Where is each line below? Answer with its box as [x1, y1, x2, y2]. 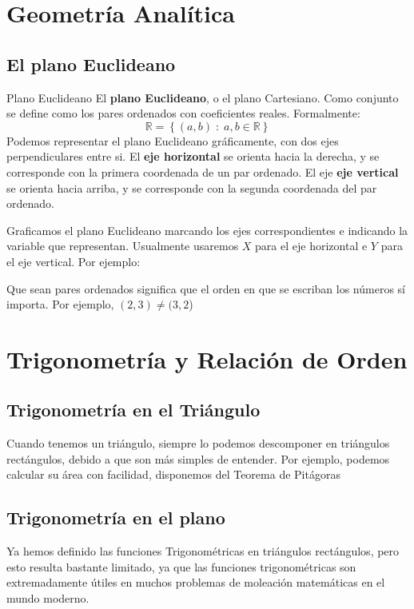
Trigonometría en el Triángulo [6, 397, 261, 422]
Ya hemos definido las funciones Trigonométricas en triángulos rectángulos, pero [6, 543, 400, 559]
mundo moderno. [6, 590, 90, 607]
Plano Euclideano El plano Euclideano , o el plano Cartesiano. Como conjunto [6, 89, 399, 105]
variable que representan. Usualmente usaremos [6, 237, 239, 254]
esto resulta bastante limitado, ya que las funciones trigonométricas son [6, 558, 356, 575]
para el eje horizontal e [255, 237, 368, 254]
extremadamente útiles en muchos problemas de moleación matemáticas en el [6, 574, 385, 591]
